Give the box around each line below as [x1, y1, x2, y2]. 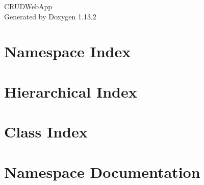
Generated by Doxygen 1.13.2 [4, 11, 96, 21]
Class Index [4, 121, 88, 142]
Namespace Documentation [4, 161, 200, 182]
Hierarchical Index [4, 81, 137, 102]
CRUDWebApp [4, 1, 53, 11]
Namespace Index [4, 41, 131, 62]
